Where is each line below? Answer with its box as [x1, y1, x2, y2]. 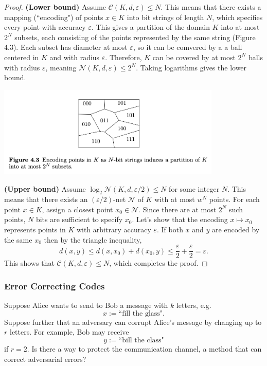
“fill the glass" [118, 309, 163, 317]
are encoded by [212, 224, 260, 235]
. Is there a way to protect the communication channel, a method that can [27, 343, 262, 354]
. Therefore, [105, 51, 142, 62]
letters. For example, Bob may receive [9, 326, 129, 337]
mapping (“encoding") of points [4, 11, 103, 22]
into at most [221, 22, 260, 32]
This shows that [4, 258, 55, 268]
